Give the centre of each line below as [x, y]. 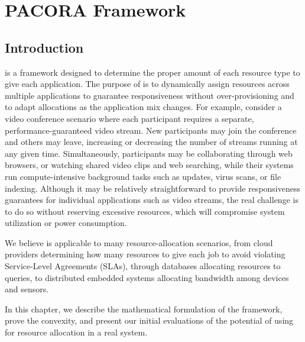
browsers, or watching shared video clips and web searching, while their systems [149, 165]
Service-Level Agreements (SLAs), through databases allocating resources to [143, 266]
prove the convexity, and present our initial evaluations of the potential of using [149, 320]
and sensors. [27, 289]
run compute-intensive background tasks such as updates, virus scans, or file [143, 176]
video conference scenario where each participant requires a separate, [129, 118]
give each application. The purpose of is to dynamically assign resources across [147, 84]
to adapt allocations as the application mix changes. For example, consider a [143, 107]
